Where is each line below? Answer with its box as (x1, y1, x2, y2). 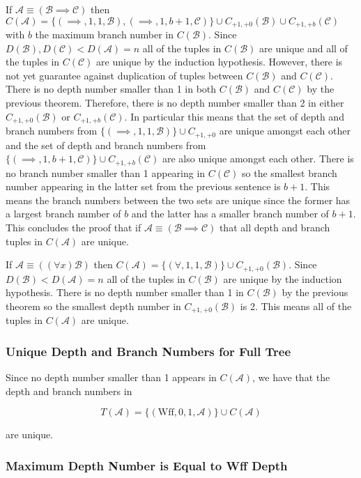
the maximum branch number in (35, 27, 174, 42)
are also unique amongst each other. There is (162, 151, 354, 166)
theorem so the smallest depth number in (6, 298, 181, 313)
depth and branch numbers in (6, 383, 132, 398)
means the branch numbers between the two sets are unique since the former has (6, 192, 351, 207)
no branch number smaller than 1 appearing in (6, 165, 206, 180)
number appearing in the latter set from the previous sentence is (6, 179, 281, 194)
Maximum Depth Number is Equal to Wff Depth (6, 456, 288, 474)
